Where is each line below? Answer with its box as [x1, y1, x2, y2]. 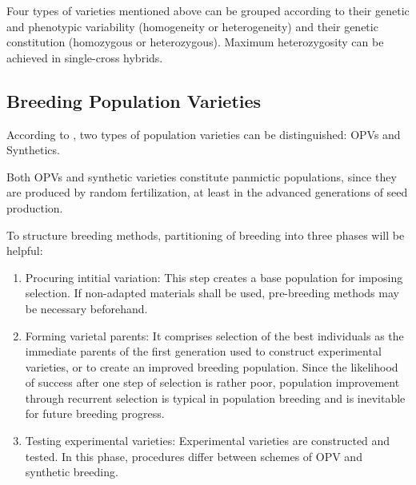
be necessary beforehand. [25, 300, 148, 316]
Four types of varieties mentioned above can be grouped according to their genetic [6, 2, 410, 18]
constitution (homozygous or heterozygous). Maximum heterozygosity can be [6, 34, 384, 50]
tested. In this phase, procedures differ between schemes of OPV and [25, 447, 362, 464]
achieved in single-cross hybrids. [6, 49, 163, 66]
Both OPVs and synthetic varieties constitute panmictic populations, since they [6, 168, 397, 185]
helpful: [6, 242, 43, 259]
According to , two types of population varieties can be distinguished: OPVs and [6, 125, 401, 142]
